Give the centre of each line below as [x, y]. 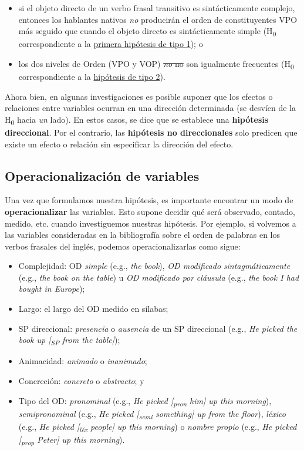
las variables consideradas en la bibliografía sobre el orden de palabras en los [142, 235]
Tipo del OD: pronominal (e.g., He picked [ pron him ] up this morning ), [145, 401]
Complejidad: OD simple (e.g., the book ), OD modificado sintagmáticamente [154, 266]
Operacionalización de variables [102, 175]
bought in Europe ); [52, 289]
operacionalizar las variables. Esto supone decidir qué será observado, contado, [150, 211]
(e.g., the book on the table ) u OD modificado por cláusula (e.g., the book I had [159, 277]
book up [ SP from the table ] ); [69, 341]
